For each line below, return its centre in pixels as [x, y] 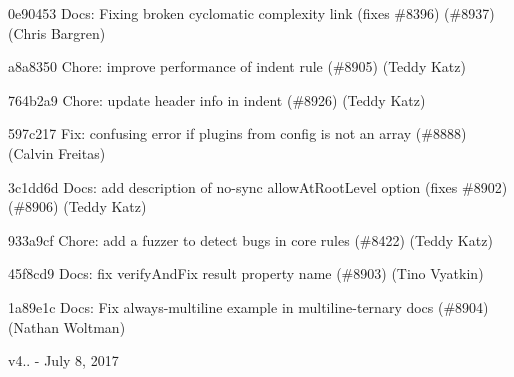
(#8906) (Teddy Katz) [77, 206]
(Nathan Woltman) [67, 326]
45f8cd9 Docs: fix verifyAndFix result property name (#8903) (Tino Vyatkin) [246, 273]
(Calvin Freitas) [57, 152]
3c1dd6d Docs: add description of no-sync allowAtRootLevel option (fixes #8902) [258, 186]
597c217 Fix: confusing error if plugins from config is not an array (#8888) [237, 133]
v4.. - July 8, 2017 [63, 360]
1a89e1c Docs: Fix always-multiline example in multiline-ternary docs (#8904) [248, 306]
